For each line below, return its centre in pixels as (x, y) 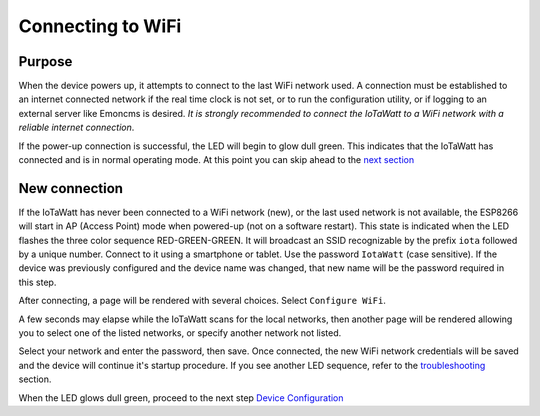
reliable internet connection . (76, 127)
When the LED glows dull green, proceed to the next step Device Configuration (181, 397)
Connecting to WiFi (100, 26)
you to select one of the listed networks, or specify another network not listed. (180, 333)
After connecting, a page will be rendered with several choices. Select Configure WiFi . (202, 301)
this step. (37, 282)
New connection (71, 188)
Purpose (45, 61)
